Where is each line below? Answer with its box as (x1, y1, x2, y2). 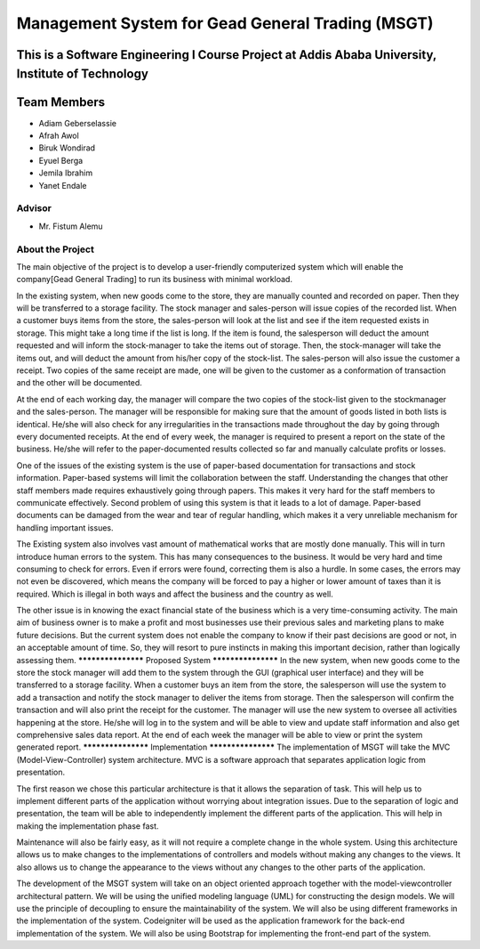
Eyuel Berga (38, 155, 84, 166)
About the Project (16, 243, 95, 255)
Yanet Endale (38, 180, 87, 191)
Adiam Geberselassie (38, 118, 117, 128)
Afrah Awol (38, 130, 79, 142)
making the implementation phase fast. (16, 820, 159, 831)
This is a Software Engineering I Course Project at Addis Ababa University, (16, 47, 437, 62)
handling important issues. (16, 522, 115, 533)
